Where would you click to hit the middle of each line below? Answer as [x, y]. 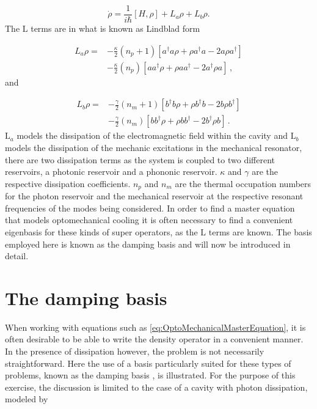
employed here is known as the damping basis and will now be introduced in [148, 244]
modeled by [27, 399]
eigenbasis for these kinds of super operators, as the [101, 231]
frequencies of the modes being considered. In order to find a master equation [150, 208]
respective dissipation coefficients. [68, 183]
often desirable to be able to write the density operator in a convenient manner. [154, 339]
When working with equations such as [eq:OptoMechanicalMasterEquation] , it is [155, 327]
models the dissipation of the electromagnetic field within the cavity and [152, 135]
